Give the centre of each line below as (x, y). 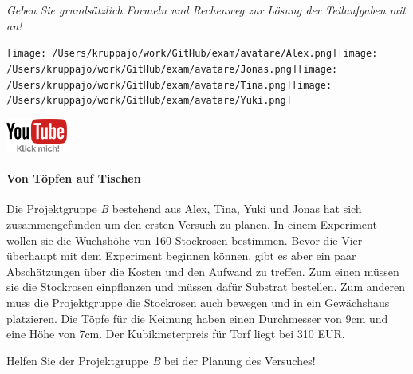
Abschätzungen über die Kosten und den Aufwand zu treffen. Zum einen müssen (203, 271)
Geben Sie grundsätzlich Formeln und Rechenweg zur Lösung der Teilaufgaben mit (206, 10)
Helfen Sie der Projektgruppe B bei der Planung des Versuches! (161, 360)
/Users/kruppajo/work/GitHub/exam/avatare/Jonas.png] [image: (172, 69)
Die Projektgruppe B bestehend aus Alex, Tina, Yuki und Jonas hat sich (184, 209)
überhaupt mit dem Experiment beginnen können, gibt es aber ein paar (181, 256)
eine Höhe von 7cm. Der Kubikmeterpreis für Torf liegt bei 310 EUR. (176, 334)
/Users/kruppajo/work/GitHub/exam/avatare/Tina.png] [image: (169, 85)
